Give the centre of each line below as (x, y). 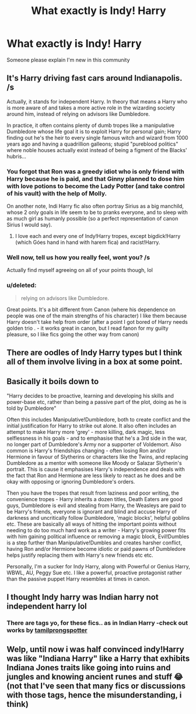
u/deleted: (22, 285)
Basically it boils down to (53, 382)
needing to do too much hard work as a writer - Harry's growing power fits (96, 530)
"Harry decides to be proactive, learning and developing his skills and (90, 395)
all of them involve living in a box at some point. (94, 362)
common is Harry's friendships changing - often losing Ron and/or (86, 450)
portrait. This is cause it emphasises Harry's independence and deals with (96, 469)
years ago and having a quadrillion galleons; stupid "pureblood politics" (92, 144)
